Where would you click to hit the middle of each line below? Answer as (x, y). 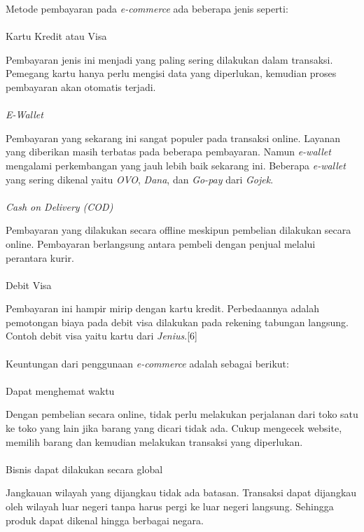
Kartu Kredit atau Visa (56, 36)
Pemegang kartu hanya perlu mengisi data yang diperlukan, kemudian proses (171, 73)
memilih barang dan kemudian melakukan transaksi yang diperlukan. (154, 441)
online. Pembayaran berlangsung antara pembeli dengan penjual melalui (161, 243)
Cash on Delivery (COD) (59, 206)
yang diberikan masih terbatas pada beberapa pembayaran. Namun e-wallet (168, 152)
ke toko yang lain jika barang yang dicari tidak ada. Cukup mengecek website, (174, 428)
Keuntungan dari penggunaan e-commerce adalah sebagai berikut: (147, 363)
